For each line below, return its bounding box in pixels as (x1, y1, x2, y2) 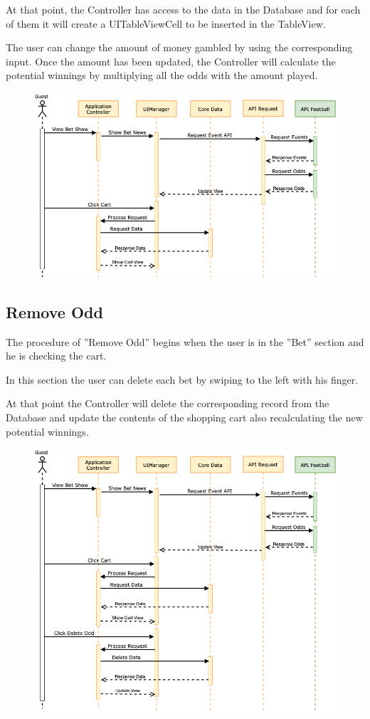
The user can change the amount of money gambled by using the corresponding (6, 40, 353, 55)
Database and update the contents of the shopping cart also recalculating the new (6, 409, 363, 424)
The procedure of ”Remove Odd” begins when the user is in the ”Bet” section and (6, 334, 364, 349)
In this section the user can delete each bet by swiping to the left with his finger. (6, 372, 359, 387)
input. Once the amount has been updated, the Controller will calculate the (6, 53, 336, 68)
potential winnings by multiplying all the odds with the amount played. (6, 68, 318, 83)
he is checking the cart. (6, 348, 107, 363)
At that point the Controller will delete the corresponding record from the (6, 396, 329, 411)
